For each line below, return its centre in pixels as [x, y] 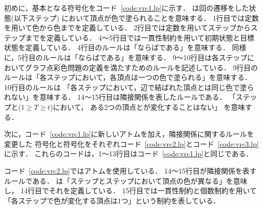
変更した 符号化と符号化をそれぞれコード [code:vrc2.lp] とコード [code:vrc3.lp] [131, 143]
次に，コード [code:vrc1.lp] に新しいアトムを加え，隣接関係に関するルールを [129, 134]
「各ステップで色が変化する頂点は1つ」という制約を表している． [112, 200]
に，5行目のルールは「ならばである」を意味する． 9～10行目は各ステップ [126, 57]
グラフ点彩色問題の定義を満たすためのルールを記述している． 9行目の [141, 67]
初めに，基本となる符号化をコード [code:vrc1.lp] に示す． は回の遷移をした [126, 8]
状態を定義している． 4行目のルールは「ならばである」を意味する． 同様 [125, 47]
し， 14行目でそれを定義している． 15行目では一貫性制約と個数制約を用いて [130, 191]
